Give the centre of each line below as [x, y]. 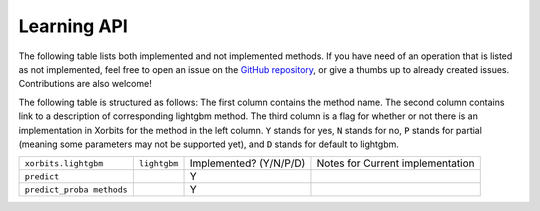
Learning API [73, 26]
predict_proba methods [76, 189]
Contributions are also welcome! [85, 84]
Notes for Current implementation [395, 163]
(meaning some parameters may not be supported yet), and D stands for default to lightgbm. [209, 144]
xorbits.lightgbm [64, 163]
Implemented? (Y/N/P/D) [247, 163]
